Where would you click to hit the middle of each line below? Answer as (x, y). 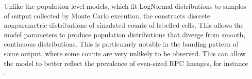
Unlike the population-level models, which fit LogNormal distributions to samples (125, 6)
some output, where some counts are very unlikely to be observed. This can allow (125, 53)
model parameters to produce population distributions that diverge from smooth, (125, 34)
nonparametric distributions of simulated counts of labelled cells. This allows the (124, 25)
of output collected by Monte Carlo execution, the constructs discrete (107, 15)
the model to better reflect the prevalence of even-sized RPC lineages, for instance (126, 63)
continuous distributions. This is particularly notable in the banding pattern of (121, 44)
